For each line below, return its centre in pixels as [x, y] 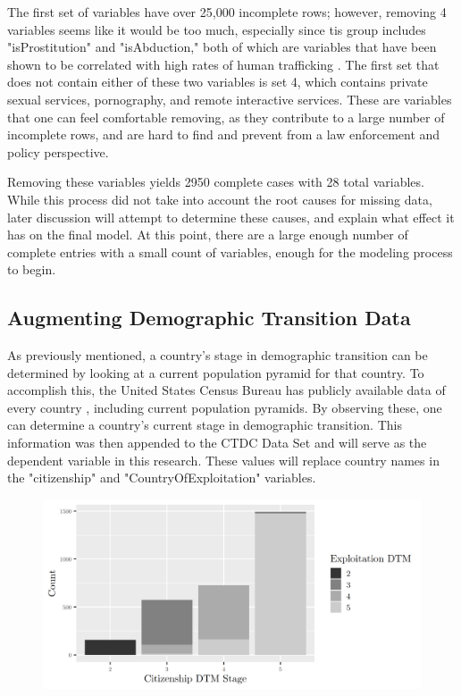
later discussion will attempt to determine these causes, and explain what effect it [231, 217]
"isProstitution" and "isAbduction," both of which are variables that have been [222, 47]
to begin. [32, 269]
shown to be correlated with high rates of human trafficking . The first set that [223, 64]
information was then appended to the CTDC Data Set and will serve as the [217, 443]
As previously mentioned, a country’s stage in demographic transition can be [218, 355]
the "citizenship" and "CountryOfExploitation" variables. [162, 478]
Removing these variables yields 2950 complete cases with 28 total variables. [216, 182]
